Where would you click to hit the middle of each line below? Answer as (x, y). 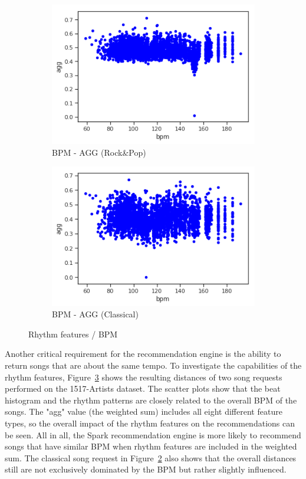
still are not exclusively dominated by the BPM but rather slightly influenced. (146, 469)
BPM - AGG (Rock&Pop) (99, 152)
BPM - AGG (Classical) (95, 314)
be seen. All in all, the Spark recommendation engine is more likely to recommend (153, 434)
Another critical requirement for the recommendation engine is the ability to (143, 354)
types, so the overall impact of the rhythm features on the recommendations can (150, 423)
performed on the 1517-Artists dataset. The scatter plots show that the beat (143, 388)
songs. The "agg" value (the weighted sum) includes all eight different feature (144, 411)
